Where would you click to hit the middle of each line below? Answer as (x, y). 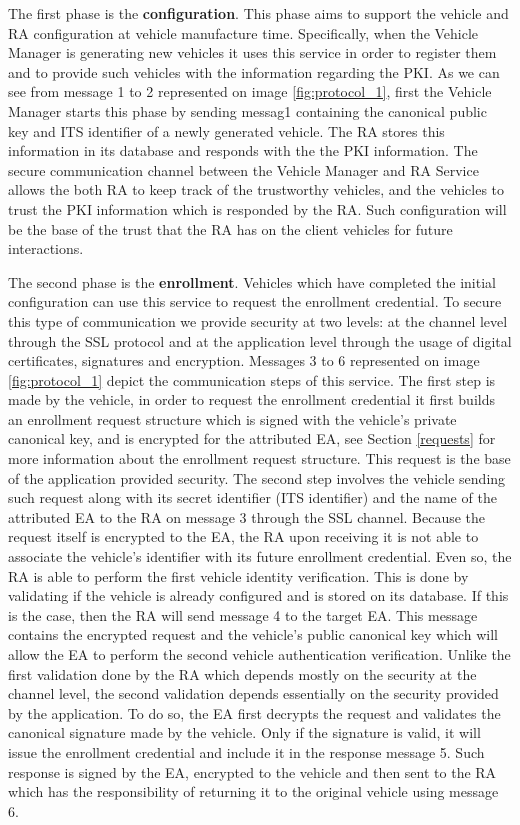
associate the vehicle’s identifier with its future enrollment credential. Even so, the (260, 556)
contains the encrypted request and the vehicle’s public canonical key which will (253, 634)
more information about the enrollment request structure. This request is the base (259, 458)
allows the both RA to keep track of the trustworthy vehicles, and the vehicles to (256, 189)
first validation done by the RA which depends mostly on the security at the (242, 673)
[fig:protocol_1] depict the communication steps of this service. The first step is (252, 379)
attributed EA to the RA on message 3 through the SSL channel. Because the (247, 516)
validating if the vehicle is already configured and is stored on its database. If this (258, 595)
